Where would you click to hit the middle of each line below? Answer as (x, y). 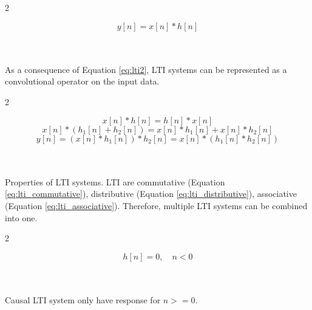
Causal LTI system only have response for (83, 299)
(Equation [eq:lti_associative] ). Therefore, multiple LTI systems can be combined (156, 205)
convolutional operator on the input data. (82, 81)
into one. (21, 217)
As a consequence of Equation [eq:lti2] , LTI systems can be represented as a (146, 69)
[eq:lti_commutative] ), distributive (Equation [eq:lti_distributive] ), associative (151, 194)
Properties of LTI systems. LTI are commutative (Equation (115, 181)
